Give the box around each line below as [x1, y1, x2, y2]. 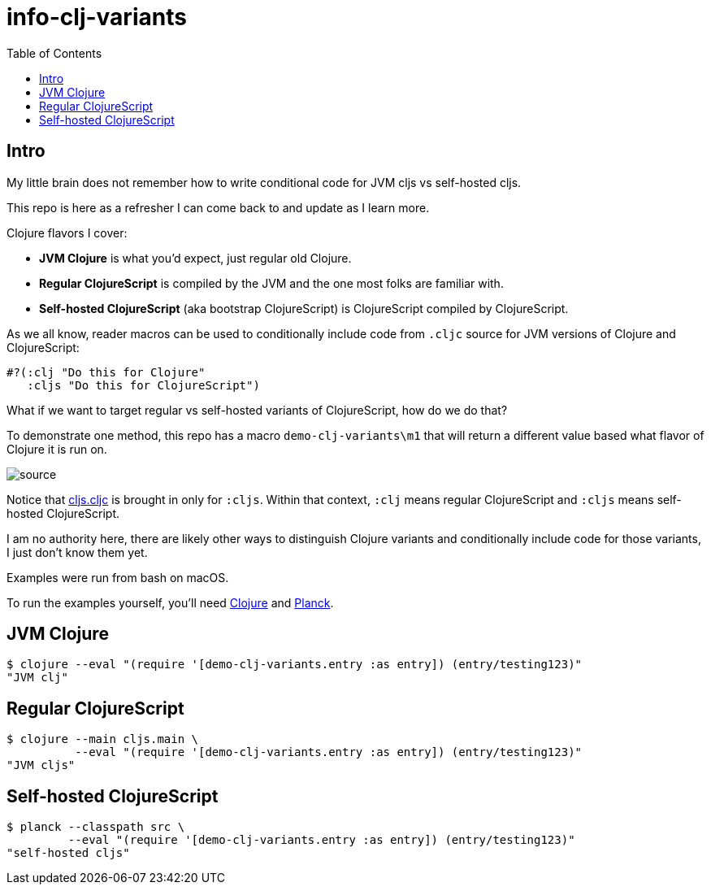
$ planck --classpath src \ [7, 820, 185, 834]
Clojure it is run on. [7, 441, 107, 456]
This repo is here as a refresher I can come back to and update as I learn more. [7, 200, 430, 215]
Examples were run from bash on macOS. [7, 570, 229, 585]
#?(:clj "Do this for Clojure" [7, 365, 206, 379]
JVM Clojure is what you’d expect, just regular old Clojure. [39, 250, 352, 265]
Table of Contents [7, 46, 102, 60]
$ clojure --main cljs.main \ [7, 732, 199, 746]
